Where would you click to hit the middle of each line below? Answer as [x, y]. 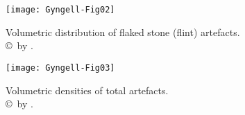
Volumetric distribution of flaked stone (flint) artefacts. [123, 32]
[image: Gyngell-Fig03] [60, 68]
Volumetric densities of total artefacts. [87, 90]
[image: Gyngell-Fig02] [60, 10]
